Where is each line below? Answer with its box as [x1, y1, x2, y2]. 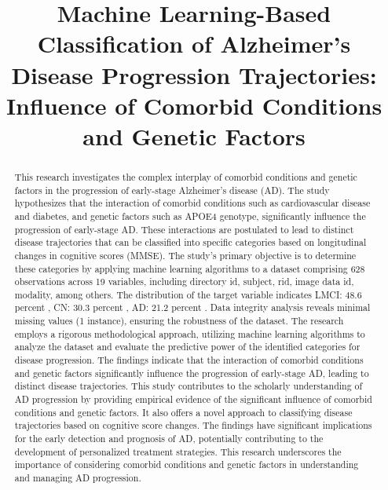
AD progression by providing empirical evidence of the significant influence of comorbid [14, 393, 372, 406]
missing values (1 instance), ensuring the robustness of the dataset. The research [14, 314, 344, 327]
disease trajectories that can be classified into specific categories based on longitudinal [14, 236, 367, 249]
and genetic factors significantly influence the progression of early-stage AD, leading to [14, 366, 369, 379]
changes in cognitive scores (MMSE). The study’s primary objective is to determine [14, 248, 357, 261]
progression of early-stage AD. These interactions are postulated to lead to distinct [14, 222, 354, 236]
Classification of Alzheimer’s [37, 27, 351, 60]
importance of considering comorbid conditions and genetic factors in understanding [14, 458, 359, 471]
